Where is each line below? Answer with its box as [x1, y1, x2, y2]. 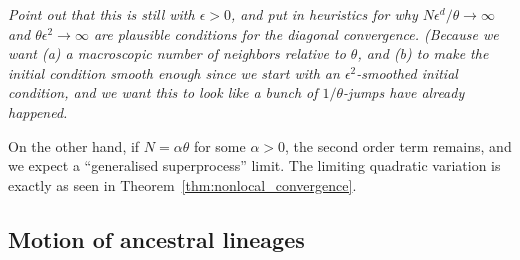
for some [193, 135, 246, 156]
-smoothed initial [356, 62, 458, 83]
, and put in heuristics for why [230, 4, 418, 24]
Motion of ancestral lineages [8, 223, 305, 254]
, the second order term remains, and [285, 135, 512, 156]
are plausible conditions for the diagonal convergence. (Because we [93, 23, 499, 44]
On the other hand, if [8, 135, 140, 156]
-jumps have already [343, 82, 465, 103]
